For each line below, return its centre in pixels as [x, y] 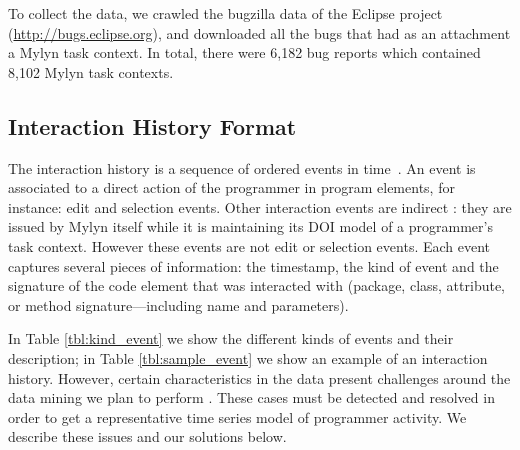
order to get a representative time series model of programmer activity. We [237, 416]
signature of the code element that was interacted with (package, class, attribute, [256, 285]
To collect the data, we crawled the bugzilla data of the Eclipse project [225, 13]
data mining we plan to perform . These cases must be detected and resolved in [251, 397]
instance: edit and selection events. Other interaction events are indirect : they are [260, 206]
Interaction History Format [152, 125]
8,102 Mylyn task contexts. [91, 71]
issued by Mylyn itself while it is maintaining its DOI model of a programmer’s [250, 226]
